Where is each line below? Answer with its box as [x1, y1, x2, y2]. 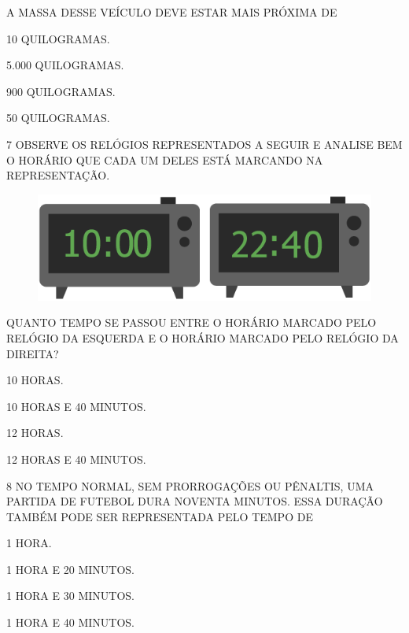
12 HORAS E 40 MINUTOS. [6, 450, 146, 467]
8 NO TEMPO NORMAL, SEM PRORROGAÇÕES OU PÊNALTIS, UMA [6, 477, 374, 494]
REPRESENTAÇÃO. [6, 167, 110, 183]
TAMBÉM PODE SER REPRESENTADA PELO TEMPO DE [6, 508, 313, 524]
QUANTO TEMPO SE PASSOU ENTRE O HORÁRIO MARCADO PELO [6, 314, 377, 331]
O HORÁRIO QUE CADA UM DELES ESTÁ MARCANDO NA [6, 151, 323, 168]
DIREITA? [6, 345, 59, 361]
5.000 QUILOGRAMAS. [6, 57, 124, 73]
